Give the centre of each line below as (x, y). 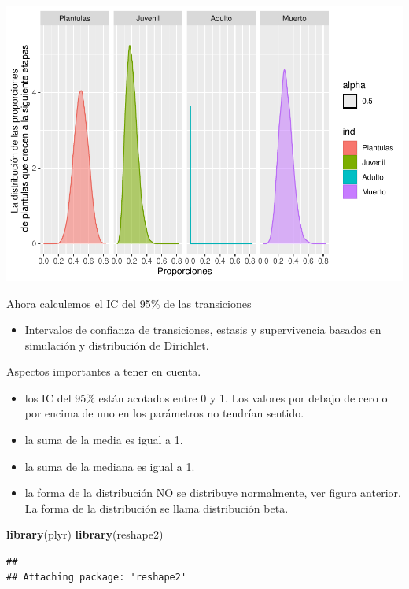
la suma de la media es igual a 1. (104, 440)
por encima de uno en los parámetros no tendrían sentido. (164, 413)
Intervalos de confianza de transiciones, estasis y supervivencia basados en (203, 330)
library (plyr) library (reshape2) (85, 534)
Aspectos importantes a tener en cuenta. (104, 371)
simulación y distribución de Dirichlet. (117, 345)
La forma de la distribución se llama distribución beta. (157, 508)
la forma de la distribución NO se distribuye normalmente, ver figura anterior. (213, 493)
